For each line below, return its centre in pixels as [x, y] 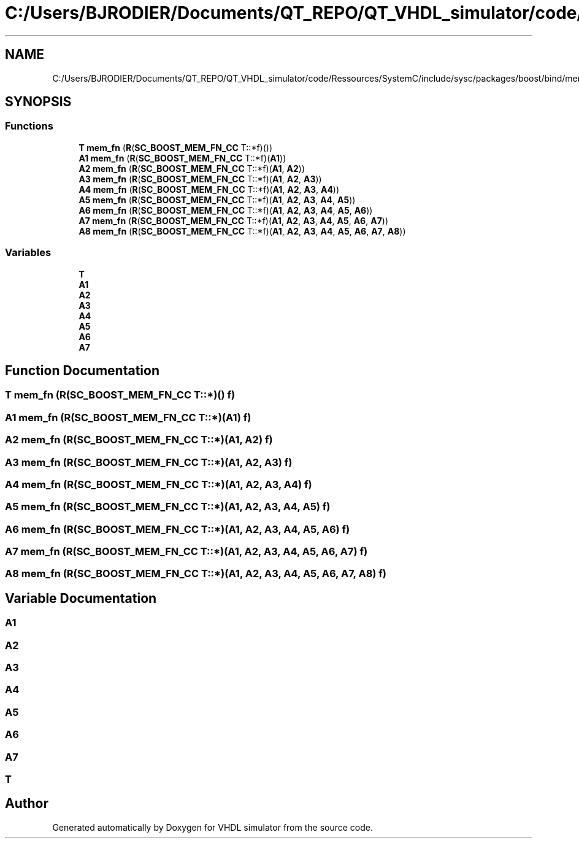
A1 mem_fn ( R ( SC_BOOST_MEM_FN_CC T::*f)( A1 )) [182, 158]
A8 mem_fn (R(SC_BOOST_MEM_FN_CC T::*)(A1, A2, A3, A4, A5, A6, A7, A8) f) [196, 574]
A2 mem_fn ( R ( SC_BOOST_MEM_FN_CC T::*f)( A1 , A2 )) [192, 168]
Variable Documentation [81, 598]
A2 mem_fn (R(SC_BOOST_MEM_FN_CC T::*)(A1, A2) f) [139, 440]
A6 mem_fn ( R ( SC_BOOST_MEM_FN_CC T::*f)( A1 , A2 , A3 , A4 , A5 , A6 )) [226, 210]
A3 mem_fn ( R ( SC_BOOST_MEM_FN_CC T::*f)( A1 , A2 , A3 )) [200, 179]
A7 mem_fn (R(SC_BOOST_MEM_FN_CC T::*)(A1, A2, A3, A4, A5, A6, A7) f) [186, 552]
